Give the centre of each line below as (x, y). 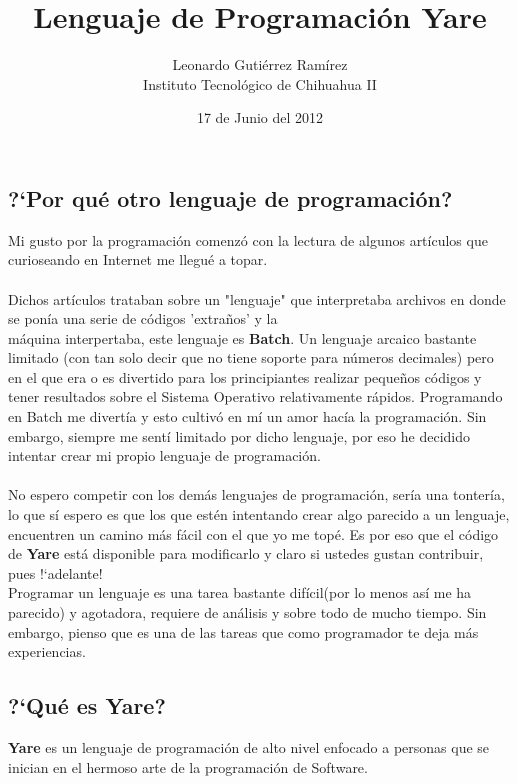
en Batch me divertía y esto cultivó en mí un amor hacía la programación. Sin (247, 416)
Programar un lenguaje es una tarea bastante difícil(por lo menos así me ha (240, 592)
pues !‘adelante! (55, 572)
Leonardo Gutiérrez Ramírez (260, 64)
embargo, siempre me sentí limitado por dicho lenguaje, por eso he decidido (239, 435)
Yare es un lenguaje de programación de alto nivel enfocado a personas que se (249, 746)
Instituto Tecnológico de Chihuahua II (260, 83)
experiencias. (47, 651)
